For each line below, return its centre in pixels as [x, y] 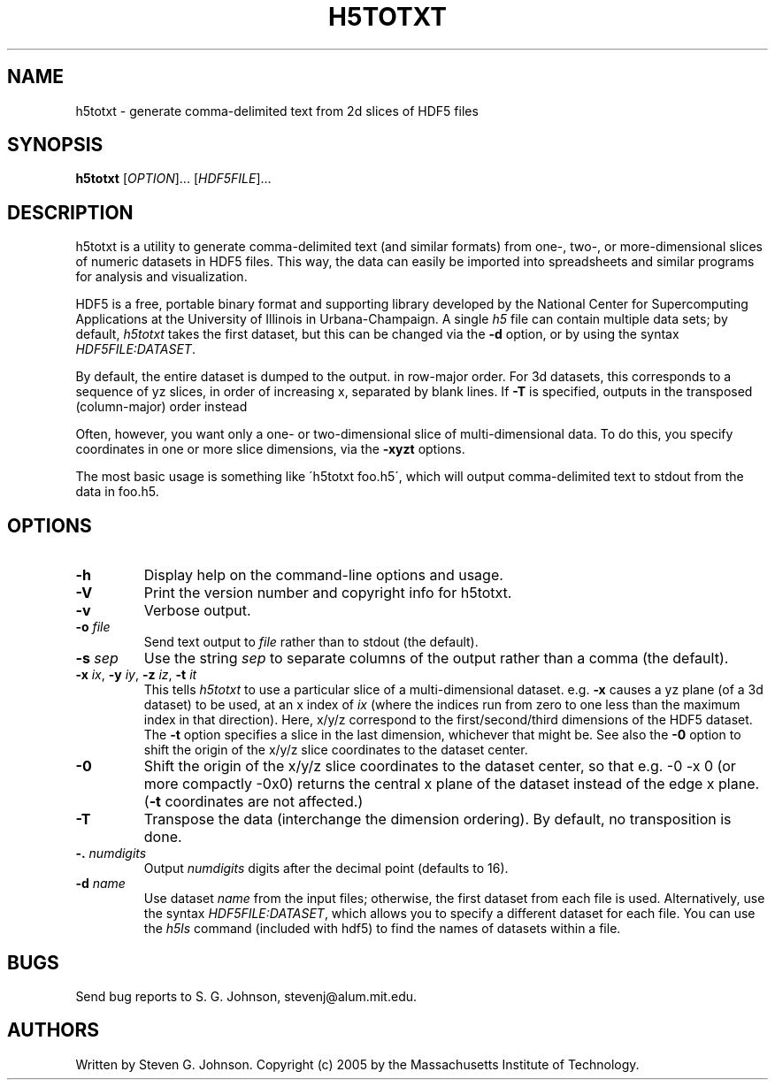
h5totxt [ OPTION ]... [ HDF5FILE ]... [173, 179]
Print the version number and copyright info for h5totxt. [328, 593]
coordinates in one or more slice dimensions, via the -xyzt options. [270, 449]
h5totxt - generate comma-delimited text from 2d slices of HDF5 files [277, 111]
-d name [100, 884]
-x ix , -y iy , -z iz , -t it [136, 675]
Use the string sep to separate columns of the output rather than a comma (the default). [436, 658]
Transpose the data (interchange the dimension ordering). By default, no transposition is [437, 819]
